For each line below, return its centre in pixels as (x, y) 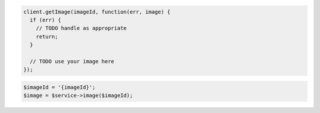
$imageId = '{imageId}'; (60, 87)
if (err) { (46, 20)
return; (47, 36)
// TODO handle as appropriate (81, 28)
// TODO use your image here (72, 61)
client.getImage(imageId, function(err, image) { (97, 12)
